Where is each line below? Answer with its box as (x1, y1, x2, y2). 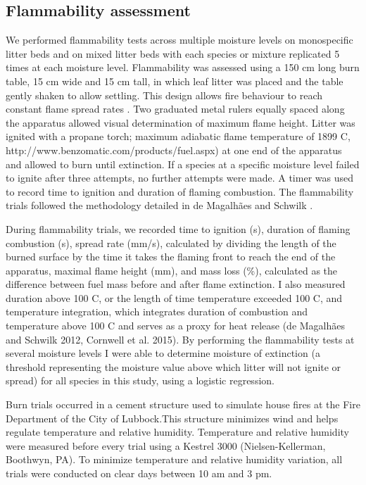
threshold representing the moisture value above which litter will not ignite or (6, 359, 341, 374)
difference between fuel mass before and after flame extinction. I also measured (6, 277, 346, 291)
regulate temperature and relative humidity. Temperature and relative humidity (6, 424, 349, 439)
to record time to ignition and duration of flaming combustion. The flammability (6, 184, 354, 199)
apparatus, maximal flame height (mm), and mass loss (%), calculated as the (6, 263, 338, 277)
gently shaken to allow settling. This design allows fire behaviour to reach (6, 87, 323, 102)
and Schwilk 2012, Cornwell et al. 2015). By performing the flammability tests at (6, 332, 355, 346)
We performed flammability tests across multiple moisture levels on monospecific (6, 32, 353, 47)
